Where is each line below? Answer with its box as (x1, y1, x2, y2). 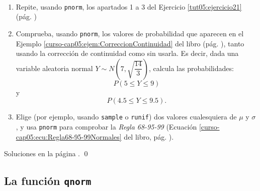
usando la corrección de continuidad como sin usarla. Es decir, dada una (16, 48, 239, 58)
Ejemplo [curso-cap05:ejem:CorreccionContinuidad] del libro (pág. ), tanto (16, 38, 244, 48)
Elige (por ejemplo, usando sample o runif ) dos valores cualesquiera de (16, 111, 237, 122)
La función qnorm (4, 173, 92, 188)
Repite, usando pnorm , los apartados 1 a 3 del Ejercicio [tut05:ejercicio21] (16, 1, 242, 12)
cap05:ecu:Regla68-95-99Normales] (16, 131, 122, 142)
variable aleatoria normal (16, 62, 93, 73)
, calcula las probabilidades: (148, 62, 234, 73)
